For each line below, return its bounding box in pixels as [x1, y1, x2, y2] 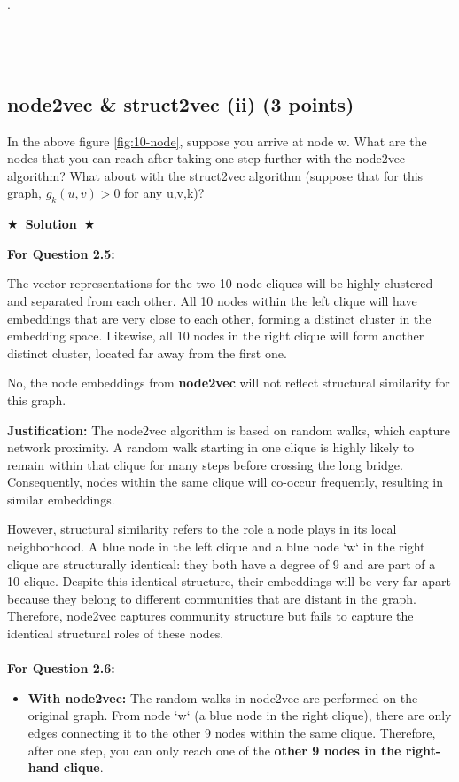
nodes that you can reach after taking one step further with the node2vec [7, 149, 406, 168]
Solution [25, 215, 77, 233]
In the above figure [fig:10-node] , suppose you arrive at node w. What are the [7, 131, 427, 150]
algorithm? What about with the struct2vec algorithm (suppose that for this [7, 166, 424, 184]
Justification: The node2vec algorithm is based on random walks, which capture [7, 420, 450, 439]
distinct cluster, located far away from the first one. [7, 343, 287, 362]
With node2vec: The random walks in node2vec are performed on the [27, 688, 418, 707]
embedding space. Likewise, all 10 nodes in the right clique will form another [7, 326, 424, 345]
